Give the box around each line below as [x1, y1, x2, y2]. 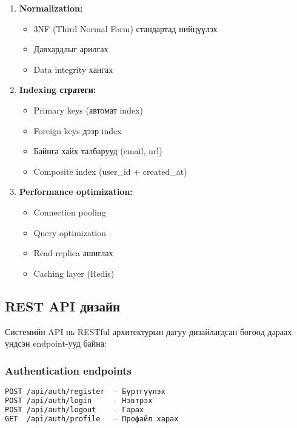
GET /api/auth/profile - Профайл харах [5, 414, 179, 423]
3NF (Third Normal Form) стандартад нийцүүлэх [33, 22, 218, 35]
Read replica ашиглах [33, 246, 113, 259]
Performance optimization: [19, 185, 133, 198]
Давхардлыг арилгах [33, 42, 108, 55]
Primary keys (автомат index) [33, 103, 143, 116]
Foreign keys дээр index [33, 124, 122, 137]
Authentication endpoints [5, 362, 132, 378]
